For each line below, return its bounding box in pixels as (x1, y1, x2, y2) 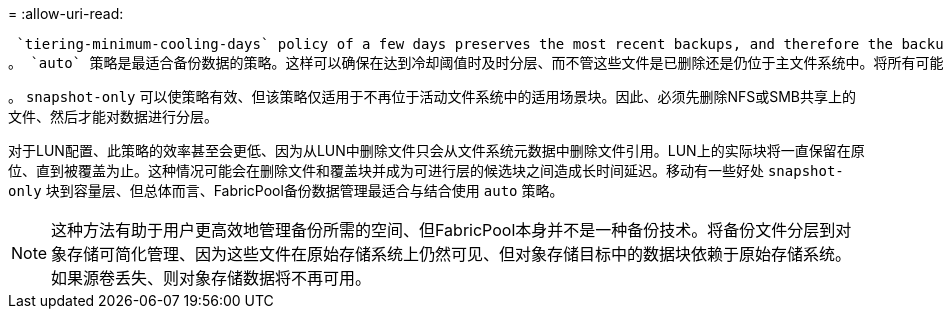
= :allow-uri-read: (8, 5, 124, 22)
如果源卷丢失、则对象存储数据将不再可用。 (51, 268, 372, 288)
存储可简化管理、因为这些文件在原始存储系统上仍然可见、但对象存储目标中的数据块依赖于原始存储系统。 (67, 244, 852, 264)
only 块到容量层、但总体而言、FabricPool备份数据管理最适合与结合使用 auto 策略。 (8, 182, 564, 199)
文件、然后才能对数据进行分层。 (8, 108, 218, 125)
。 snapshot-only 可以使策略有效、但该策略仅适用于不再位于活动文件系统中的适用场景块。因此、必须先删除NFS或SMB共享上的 (8, 88, 857, 105)
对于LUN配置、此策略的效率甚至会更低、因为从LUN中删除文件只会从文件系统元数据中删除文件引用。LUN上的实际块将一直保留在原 (8, 142, 865, 159)
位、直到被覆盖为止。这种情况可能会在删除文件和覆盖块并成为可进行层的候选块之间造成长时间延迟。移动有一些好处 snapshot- (8, 162, 844, 179)
